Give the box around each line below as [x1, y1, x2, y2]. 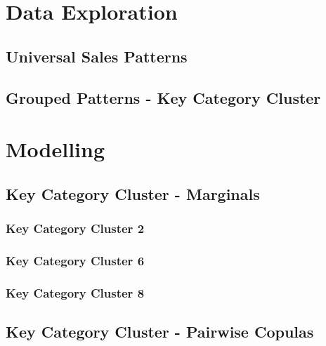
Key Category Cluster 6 [6, 251, 145, 269]
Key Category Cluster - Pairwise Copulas [6, 321, 314, 342]
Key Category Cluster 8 [6, 284, 145, 301]
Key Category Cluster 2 [6, 220, 145, 237]
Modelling [6, 135, 105, 164]
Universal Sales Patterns [6, 45, 188, 67]
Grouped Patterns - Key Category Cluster [6, 86, 321, 108]
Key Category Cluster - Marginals [6, 182, 260, 204]
